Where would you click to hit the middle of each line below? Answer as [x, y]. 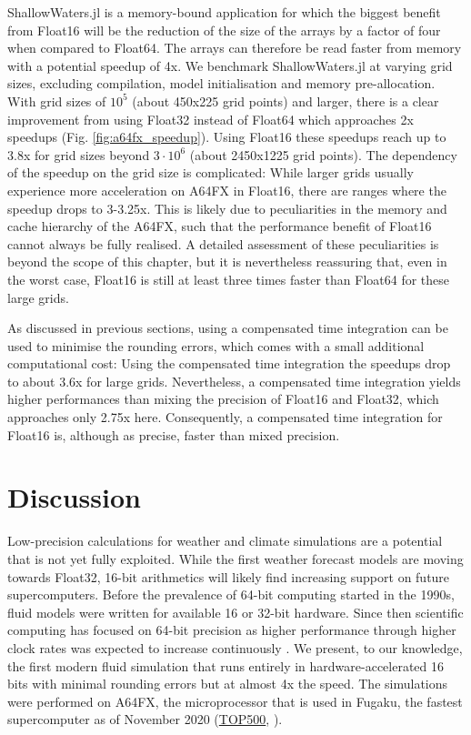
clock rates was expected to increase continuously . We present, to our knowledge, [235, 647]
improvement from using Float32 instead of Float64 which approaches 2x [210, 119]
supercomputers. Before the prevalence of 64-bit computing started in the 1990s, [231, 594]
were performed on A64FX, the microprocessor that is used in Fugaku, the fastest [235, 701]
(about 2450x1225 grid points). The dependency [323, 154]
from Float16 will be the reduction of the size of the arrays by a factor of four [224, 30]
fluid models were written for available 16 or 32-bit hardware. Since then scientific [235, 612]
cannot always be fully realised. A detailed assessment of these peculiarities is [223, 243]
